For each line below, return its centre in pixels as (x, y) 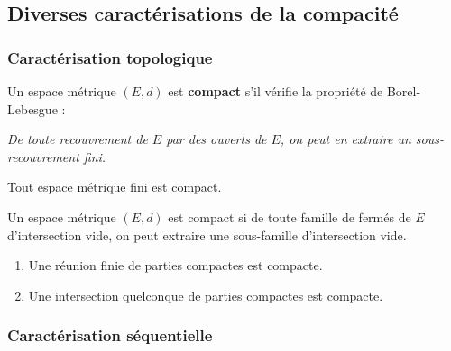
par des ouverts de (216, 139)
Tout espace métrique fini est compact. (115, 187)
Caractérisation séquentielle (110, 335)
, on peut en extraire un (345, 139)
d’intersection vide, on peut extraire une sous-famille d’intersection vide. (207, 234)
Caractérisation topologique (110, 57)
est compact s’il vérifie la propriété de (276, 91)
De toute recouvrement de (78, 139)
